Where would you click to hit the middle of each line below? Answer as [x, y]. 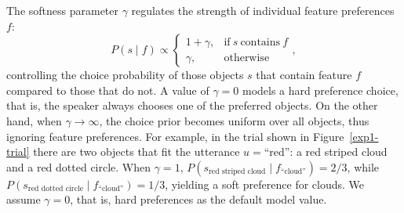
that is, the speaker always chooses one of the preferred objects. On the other [192, 105]
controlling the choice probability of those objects [125, 75]
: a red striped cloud [338, 152]
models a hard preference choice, [320, 90]
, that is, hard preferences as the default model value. [198, 199]
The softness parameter [63, 10]
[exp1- [364, 136]
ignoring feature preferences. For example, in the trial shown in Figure [175, 136]
